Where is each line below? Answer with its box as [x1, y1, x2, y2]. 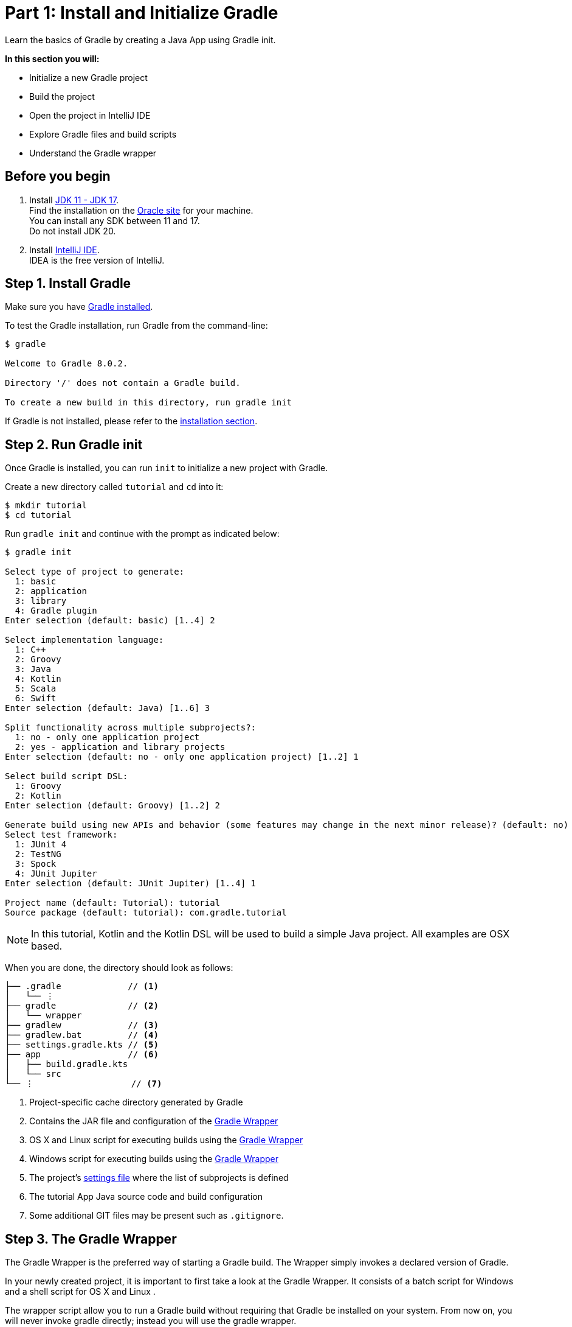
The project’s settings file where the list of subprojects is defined [29, 1172, 289, 1183]
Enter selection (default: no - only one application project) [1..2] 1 [5, 752, 359, 762]
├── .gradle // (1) [5, 981, 159, 992]
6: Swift [15, 693, 57, 704]
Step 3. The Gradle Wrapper [5, 1231, 177, 1247]
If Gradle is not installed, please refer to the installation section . [5, 416, 258, 427]
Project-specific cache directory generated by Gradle [29, 1097, 243, 1108]
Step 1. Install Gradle [5, 276, 131, 292]
